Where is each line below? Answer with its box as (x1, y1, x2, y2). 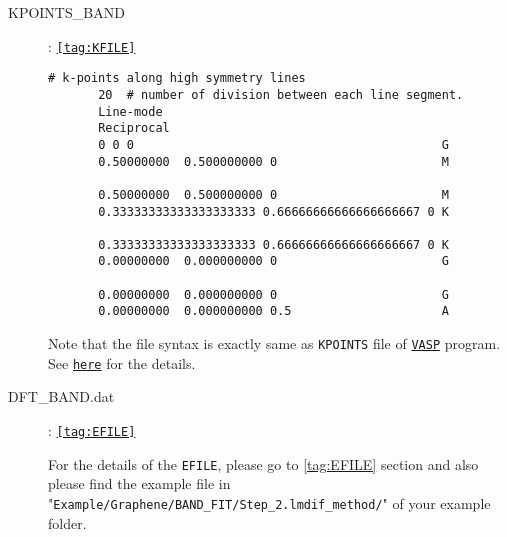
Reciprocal (98, 121, 170, 136)
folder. (48, 512, 87, 533)
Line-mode (98, 104, 163, 119)
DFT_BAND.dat (8, 386, 115, 407)
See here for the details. (48, 352, 196, 373)
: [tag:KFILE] (48, 35, 136, 56)
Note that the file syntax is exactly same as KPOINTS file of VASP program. (48, 333, 501, 354)
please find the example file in (48, 473, 231, 494)
